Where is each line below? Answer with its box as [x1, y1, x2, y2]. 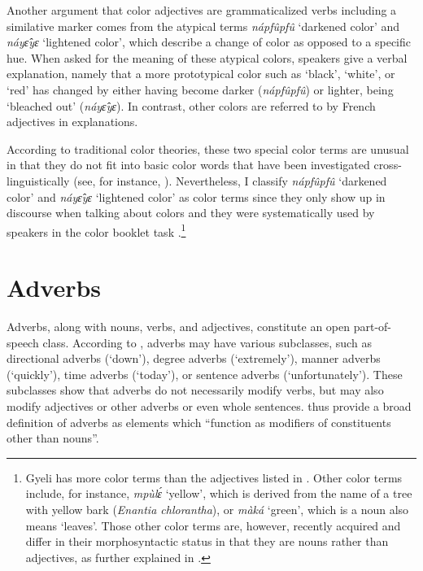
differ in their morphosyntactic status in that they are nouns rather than [25, 533, 389, 550]
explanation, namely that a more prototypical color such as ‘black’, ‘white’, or [7, 65, 395, 82]
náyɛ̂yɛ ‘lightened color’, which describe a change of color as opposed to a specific [7, 33, 412, 50]
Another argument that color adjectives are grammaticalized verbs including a [7, 2, 397, 18]
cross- [373, 156, 402, 173]
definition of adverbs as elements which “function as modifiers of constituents [7, 413, 391, 430]
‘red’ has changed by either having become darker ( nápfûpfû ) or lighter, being [7, 81, 394, 98]
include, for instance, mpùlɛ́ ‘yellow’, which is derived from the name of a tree [25, 485, 412, 502]
